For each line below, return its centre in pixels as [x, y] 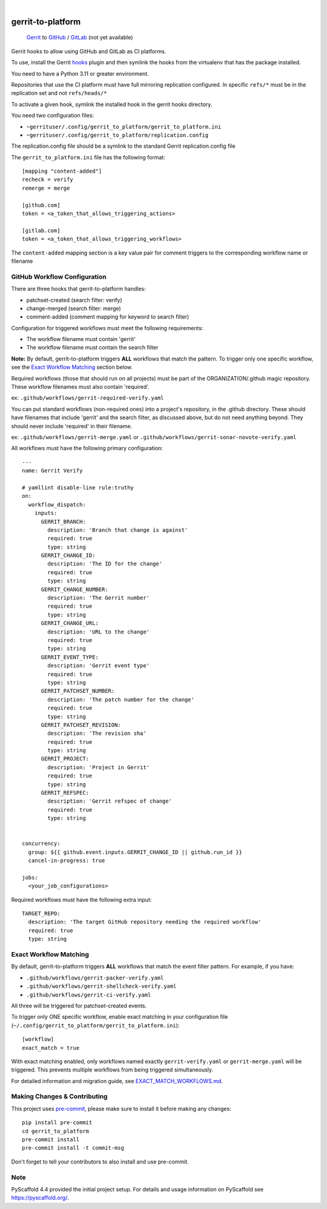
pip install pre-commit [57, 1123]
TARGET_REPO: [41, 914]
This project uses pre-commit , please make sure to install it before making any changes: [121, 1108]
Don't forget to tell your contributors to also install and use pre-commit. [100, 1161]
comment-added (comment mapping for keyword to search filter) [108, 317]
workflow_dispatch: [57, 505]
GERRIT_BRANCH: [63, 522]
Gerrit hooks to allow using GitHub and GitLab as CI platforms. [89, 51]
